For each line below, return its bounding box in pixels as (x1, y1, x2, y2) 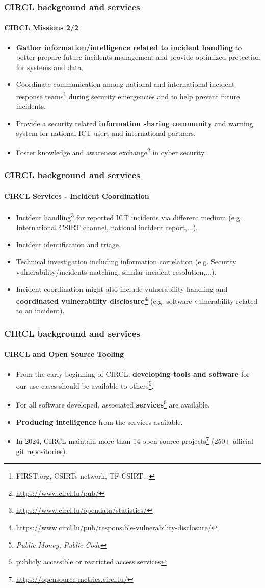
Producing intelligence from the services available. (16, 416, 183, 427)
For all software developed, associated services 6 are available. (16, 398, 210, 410)
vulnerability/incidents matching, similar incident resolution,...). (16, 266, 217, 277)
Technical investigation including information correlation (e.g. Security (16, 256, 236, 267)
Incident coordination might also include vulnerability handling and (16, 283, 228, 294)
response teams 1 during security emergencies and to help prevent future (16, 89, 240, 101)
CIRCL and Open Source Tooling (4, 349, 124, 359)
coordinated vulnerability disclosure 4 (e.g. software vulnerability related (16, 294, 258, 306)
